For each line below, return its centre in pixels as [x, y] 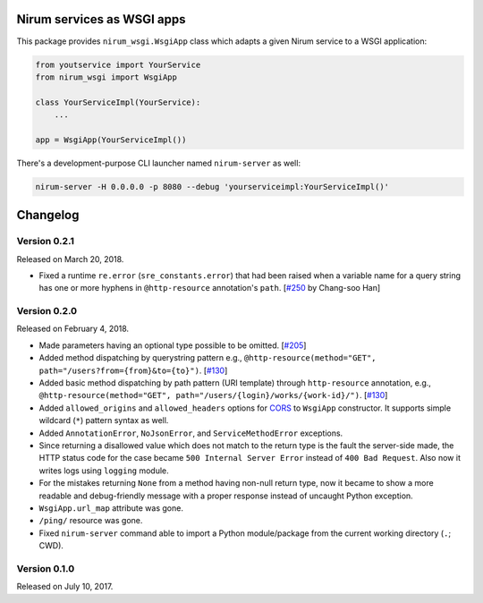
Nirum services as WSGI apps [101, 19]
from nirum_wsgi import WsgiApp [106, 77]
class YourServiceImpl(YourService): [118, 102]
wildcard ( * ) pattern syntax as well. [104, 420]
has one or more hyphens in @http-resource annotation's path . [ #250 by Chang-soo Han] [210, 288]
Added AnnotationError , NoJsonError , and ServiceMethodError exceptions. [191, 433]
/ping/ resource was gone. [91, 521]
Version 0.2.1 [46, 242]
